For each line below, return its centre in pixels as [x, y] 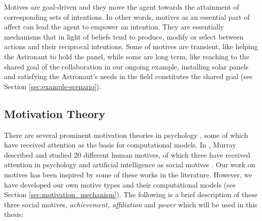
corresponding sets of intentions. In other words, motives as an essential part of [127, 16]
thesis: [14, 214]
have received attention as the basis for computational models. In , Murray [120, 145]
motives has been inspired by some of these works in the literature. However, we [128, 174]
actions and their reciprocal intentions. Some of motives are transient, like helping [131, 46]
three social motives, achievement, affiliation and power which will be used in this [131, 204]
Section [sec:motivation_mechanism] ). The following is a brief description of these [131, 194]
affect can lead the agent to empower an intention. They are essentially [114, 27]
